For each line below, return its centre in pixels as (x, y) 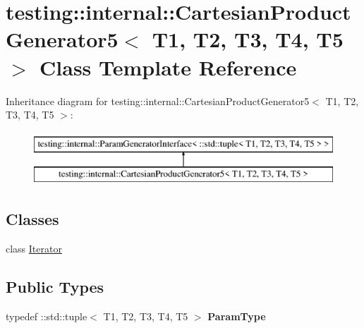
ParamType (237, 316)
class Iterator (34, 249)
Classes (32, 219)
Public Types (55, 287)
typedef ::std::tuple (47, 316)
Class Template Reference (168, 67)
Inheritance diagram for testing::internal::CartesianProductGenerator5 (158, 101)
